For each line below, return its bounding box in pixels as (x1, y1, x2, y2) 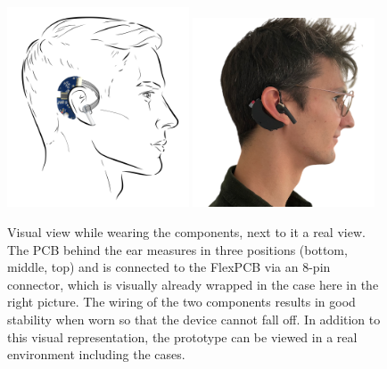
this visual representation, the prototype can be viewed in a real (7, 327, 358, 346)
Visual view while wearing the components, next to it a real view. (7, 223, 366, 242)
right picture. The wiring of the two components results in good (7, 292, 356, 311)
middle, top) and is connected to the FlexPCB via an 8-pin (7, 258, 331, 276)
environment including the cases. (7, 345, 185, 364)
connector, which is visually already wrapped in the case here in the (7, 275, 379, 293)
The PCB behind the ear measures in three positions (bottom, (7, 240, 348, 258)
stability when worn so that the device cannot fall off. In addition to (7, 309, 381, 328)
